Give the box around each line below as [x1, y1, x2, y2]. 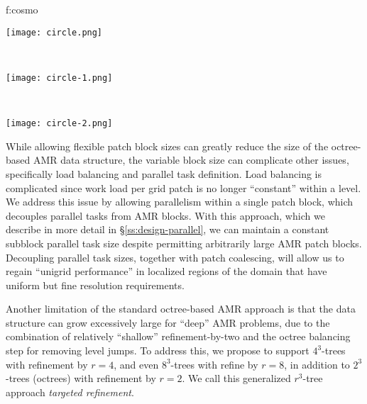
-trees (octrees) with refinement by [6, 371, 156, 386]
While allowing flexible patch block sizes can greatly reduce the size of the [6, 138, 329, 153]
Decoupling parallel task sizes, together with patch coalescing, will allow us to [6, 249, 344, 264]
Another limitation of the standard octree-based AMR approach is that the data [6, 301, 356, 316]
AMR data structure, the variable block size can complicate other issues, [33, 152, 349, 167]
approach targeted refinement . [6, 384, 134, 399]
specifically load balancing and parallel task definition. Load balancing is [6, 166, 322, 181]
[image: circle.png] [6, 27, 103, 38]
